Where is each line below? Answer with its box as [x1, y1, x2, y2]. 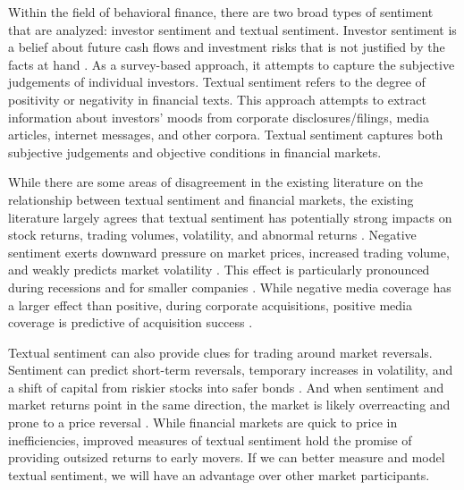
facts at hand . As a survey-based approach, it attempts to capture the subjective [8, 55, 455, 73]
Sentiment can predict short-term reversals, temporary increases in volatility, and [8, 360, 453, 379]
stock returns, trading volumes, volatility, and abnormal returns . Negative [8, 225, 417, 244]
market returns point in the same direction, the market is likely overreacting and [8, 395, 451, 414]
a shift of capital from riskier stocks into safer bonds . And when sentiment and [8, 377, 444, 396]
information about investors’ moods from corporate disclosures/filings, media [8, 107, 429, 126]
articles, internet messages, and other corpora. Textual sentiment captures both [8, 125, 443, 144]
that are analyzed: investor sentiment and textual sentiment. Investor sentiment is [8, 20, 457, 38]
